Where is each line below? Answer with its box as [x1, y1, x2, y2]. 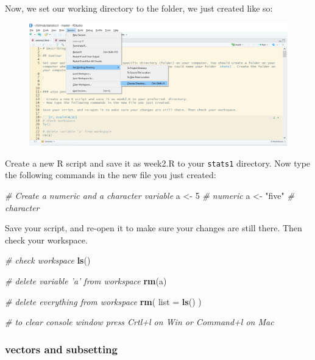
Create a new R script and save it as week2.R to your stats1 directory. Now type [5, 156, 311, 169]
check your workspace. [5, 233, 88, 246]
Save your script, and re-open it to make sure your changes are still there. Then [5, 221, 302, 234]
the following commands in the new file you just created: [5, 168, 216, 181]
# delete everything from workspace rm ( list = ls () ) [5, 295, 202, 308]
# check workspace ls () [5, 254, 91, 267]
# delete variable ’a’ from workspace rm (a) [5, 275, 167, 287]
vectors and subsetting [5, 341, 118, 356]
